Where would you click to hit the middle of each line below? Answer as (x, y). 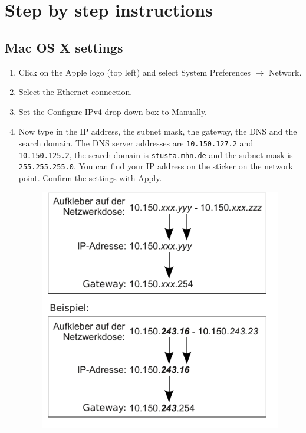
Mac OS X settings (64, 47)
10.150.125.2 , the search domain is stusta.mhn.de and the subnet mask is (156, 154)
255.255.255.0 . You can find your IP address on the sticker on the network (156, 166)
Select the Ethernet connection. (75, 92)
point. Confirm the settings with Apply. (90, 177)
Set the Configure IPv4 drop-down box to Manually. (113, 111)
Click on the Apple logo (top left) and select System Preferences (135, 72)
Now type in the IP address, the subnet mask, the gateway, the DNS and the (158, 131)
